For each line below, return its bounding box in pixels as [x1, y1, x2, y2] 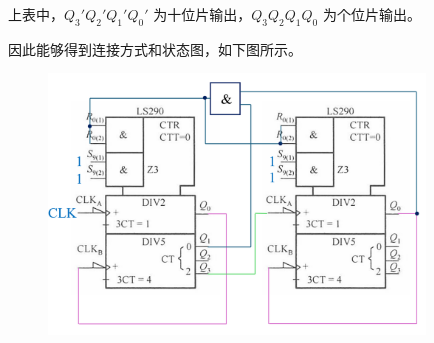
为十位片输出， [153, 4, 252, 24]
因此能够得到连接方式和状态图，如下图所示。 [8, 38, 302, 59]
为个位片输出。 [322, 4, 421, 24]
